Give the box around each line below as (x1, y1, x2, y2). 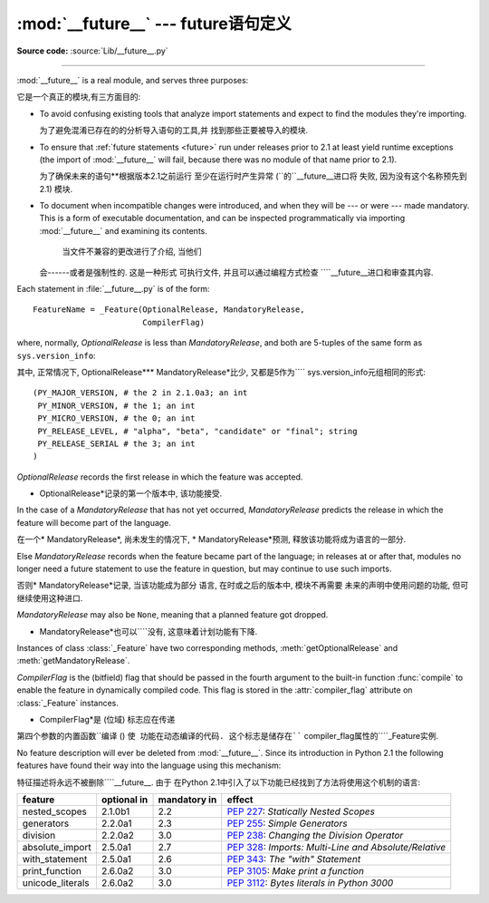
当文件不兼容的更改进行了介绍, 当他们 (62, 246, 202, 257)
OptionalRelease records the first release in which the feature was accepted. (16, 471, 303, 482)
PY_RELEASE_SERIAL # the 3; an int (37, 438, 196, 449)
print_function (22, 864, 81, 877)
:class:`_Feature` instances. (16, 697, 120, 708)
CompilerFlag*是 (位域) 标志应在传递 (39, 714, 176, 724)
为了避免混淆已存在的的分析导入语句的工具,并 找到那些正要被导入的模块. (39, 125, 309, 136)
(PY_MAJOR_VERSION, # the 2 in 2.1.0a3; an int (33, 388, 248, 398)
